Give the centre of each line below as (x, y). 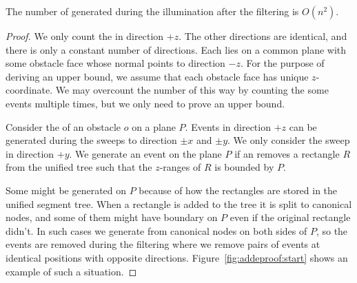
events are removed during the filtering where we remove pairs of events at (163, 244)
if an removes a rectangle (287, 153)
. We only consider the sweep (289, 140)
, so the (332, 230)
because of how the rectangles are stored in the (238, 190)
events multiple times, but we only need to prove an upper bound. (145, 103)
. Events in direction (228, 126)
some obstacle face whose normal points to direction (115, 63)
